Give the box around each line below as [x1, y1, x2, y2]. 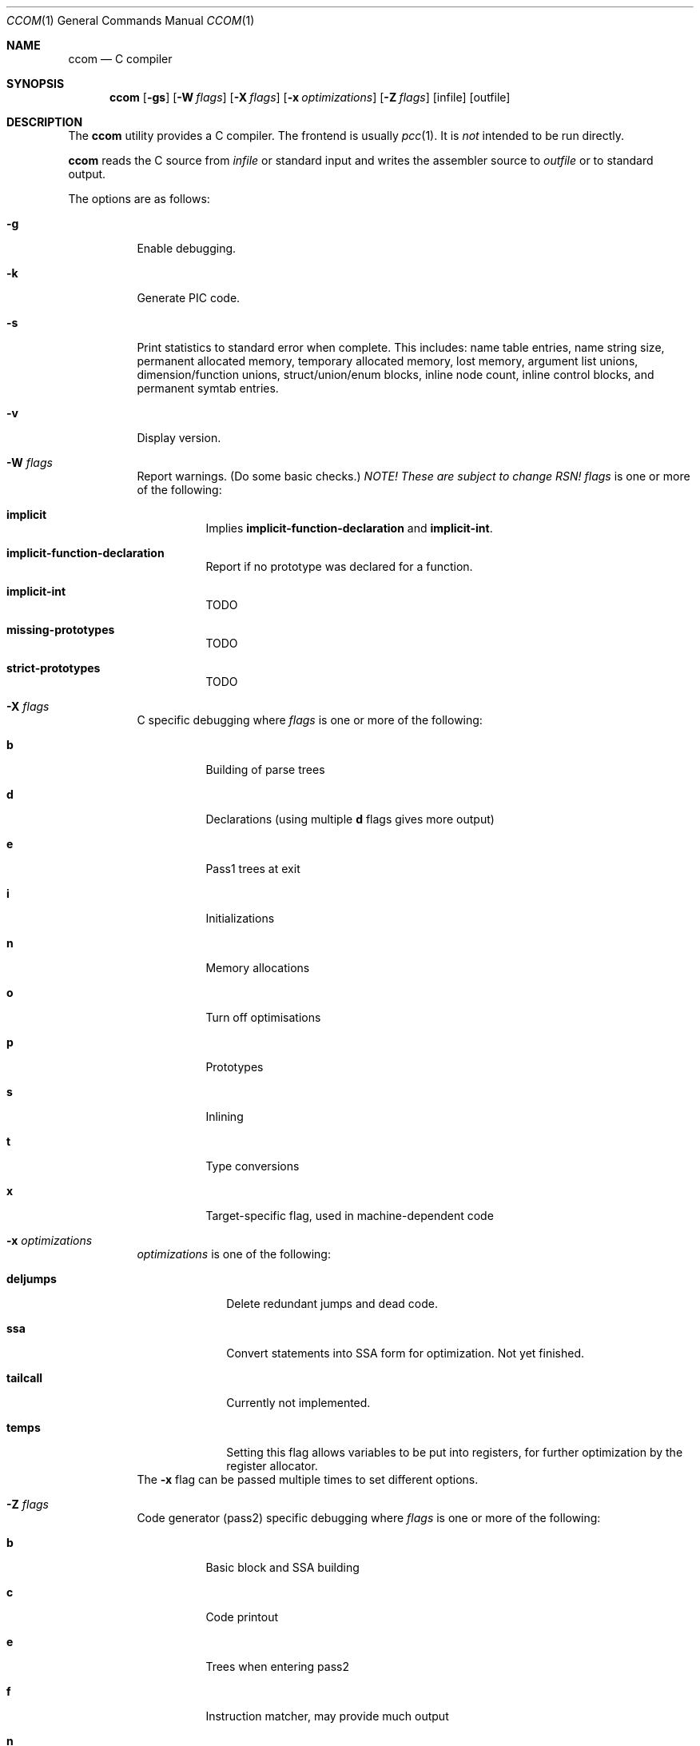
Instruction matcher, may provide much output [205, 1709, 449, 1723]
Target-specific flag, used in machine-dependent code [205, 1209, 494, 1222]
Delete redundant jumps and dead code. [226, 1297, 438, 1310]
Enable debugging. [137, 241, 237, 255]
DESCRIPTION [6, 115, 83, 129]
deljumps [6, 1272, 57, 1286]
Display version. [137, 431, 221, 444]
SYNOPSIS [6, 77, 65, 90]
